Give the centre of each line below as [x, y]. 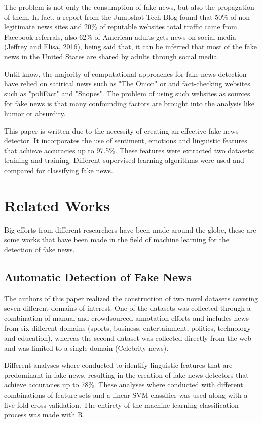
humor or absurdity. [35, 113]
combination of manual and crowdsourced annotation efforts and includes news [127, 318]
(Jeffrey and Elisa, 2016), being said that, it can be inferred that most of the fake [130, 46]
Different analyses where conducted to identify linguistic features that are [118, 365]
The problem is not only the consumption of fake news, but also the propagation [129, 7]
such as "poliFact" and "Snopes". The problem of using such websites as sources [127, 93]
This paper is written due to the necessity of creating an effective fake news [121, 130]
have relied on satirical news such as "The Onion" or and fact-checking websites [127, 84]
